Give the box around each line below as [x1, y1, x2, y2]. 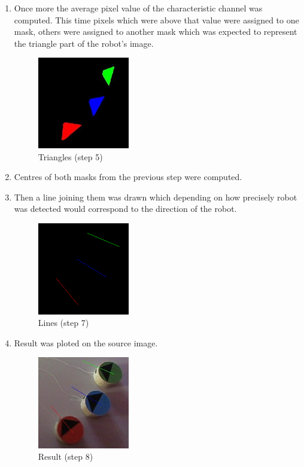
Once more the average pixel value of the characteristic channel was [14, 2, 263, 14]
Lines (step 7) [38, 316, 89, 329]
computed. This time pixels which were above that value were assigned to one [14, 13, 299, 26]
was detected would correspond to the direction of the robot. [14, 202, 237, 215]
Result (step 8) [38, 450, 93, 463]
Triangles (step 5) [38, 150, 103, 163]
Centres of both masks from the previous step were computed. [14, 170, 242, 183]
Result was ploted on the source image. [14, 336, 158, 349]
